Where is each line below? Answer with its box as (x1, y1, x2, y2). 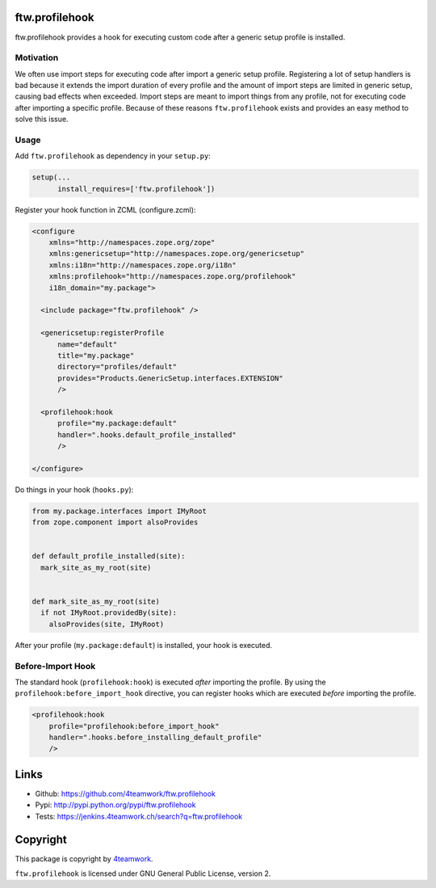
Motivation (15, 53, 59, 64)
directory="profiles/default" (57, 362, 178, 372)
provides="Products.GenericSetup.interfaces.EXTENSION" (57, 373, 283, 383)
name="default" (57, 339, 118, 349)
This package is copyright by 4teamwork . (15, 853, 153, 864)
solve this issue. (15, 114, 69, 124)
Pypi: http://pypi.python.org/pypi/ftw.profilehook (35, 800, 197, 810)
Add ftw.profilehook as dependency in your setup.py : (15, 151, 212, 161)
